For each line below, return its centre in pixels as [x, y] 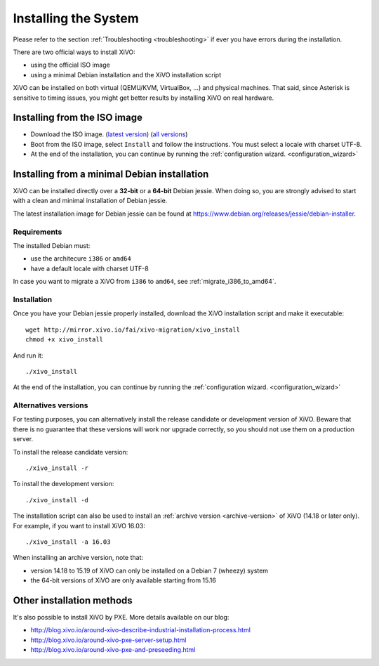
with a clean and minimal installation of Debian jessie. [90, 201]
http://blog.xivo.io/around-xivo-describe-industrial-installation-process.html [140, 630]
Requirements [38, 232]
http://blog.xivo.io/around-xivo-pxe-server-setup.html [108, 640]
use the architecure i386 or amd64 [81, 259]
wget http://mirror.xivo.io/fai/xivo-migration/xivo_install [133, 329]
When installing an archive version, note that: [78, 558]
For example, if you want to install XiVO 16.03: [79, 525]
